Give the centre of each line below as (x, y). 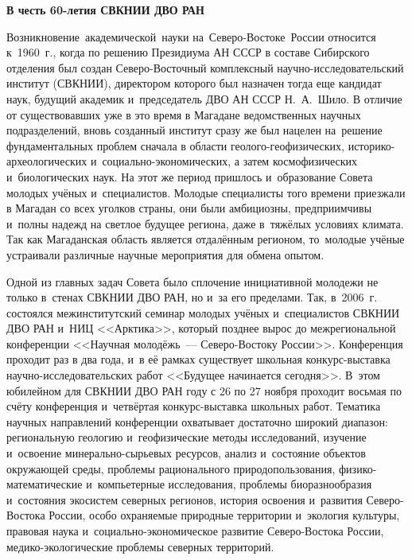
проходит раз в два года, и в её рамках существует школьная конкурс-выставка (198, 359)
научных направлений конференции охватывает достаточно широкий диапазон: (197, 421)
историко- (371, 145)
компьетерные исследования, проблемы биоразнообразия (235, 484)
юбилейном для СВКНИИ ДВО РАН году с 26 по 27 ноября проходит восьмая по (204, 390)
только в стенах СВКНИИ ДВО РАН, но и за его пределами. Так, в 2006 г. (192, 297)
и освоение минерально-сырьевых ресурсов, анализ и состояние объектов (186, 453)
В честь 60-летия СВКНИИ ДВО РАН (105, 10)
